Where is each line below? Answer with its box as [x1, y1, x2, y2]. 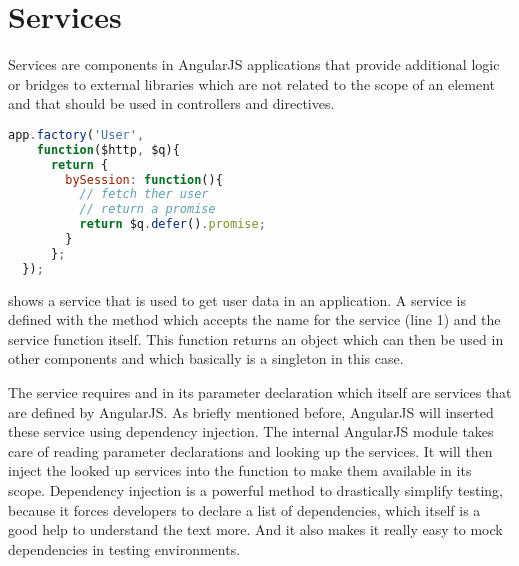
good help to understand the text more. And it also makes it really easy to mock [8, 519, 503, 540]
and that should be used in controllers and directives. [8, 93, 335, 114]
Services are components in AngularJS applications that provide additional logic [8, 54, 500, 75]
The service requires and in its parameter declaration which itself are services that [8, 382, 512, 403]
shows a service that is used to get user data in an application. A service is [8, 289, 467, 310]
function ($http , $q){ [36, 142, 180, 157]
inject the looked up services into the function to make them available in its [8, 460, 472, 481]
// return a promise [79, 202, 216, 217]
